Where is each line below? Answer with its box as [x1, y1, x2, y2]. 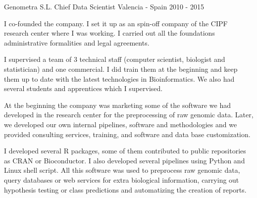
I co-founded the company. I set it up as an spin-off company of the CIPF [4, 18, 228, 28]
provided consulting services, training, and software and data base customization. [4, 129, 251, 139]
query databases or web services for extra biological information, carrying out [4, 174, 239, 185]
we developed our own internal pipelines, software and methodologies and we [4, 119, 237, 129]
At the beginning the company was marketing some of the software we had [4, 99, 231, 110]
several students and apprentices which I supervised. [4, 83, 163, 94]
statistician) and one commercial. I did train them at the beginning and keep [4, 63, 238, 74]
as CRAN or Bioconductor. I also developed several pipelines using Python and [4, 155, 245, 165]
